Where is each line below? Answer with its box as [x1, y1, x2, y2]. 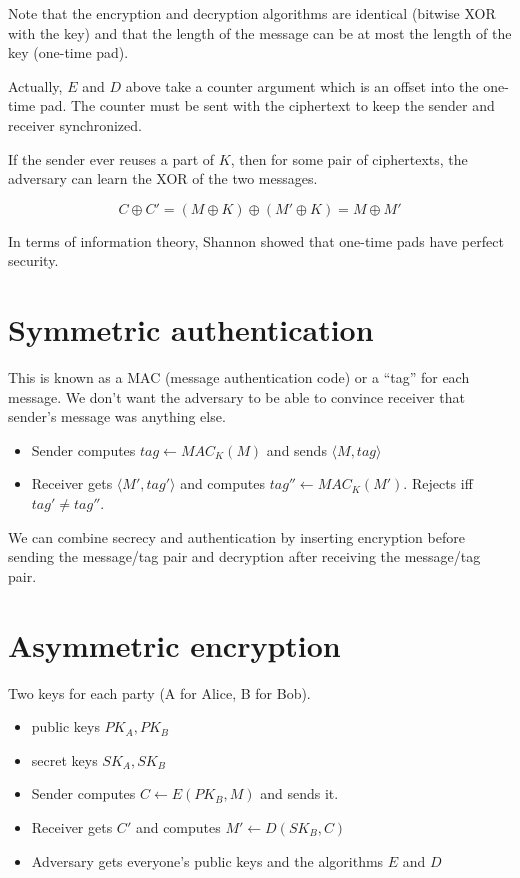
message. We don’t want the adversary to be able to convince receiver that [8, 386, 465, 407]
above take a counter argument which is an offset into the [125, 75, 479, 96]
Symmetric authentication [8, 309, 374, 350]
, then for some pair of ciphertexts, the [230, 148, 468, 169]
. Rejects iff [403, 473, 473, 494]
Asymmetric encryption [8, 624, 341, 665]
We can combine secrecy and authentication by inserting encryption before [8, 526, 465, 547]
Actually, [8, 75, 63, 96]
